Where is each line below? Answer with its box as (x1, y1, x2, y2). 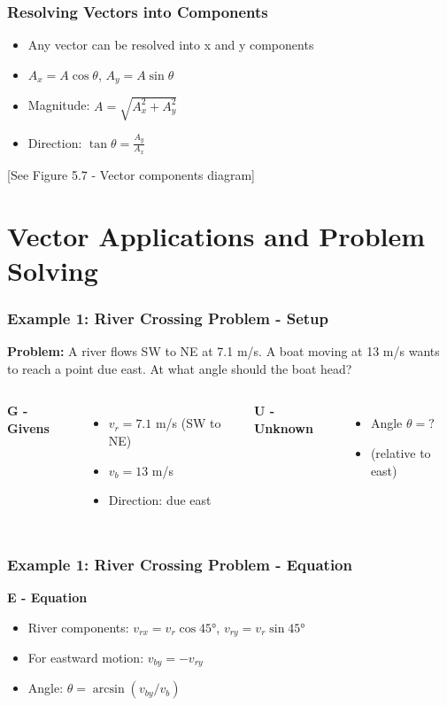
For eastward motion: (27, 648, 144, 666)
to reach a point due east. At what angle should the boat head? (7, 359, 352, 377)
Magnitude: (27, 96, 90, 114)
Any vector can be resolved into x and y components (27, 35, 314, 54)
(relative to (370, 443, 431, 462)
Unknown (253, 418, 313, 437)
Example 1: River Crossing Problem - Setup (7, 306, 328, 329)
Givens (7, 418, 50, 437)
